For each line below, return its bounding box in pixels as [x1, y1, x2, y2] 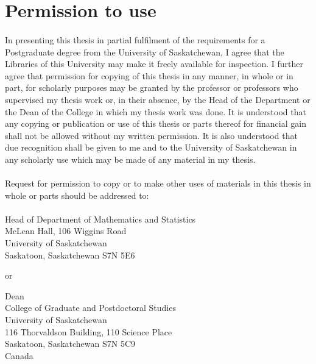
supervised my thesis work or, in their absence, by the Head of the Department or [5, 93, 311, 105]
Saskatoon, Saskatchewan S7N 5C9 [5, 337, 136, 350]
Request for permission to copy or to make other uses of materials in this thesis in [5, 177, 311, 190]
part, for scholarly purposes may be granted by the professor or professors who [5, 81, 298, 94]
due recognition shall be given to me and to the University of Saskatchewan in [5, 141, 297, 154]
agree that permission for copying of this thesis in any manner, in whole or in [5, 69, 293, 82]
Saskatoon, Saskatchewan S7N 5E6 [5, 248, 135, 261]
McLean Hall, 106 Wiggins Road [5, 224, 127, 237]
